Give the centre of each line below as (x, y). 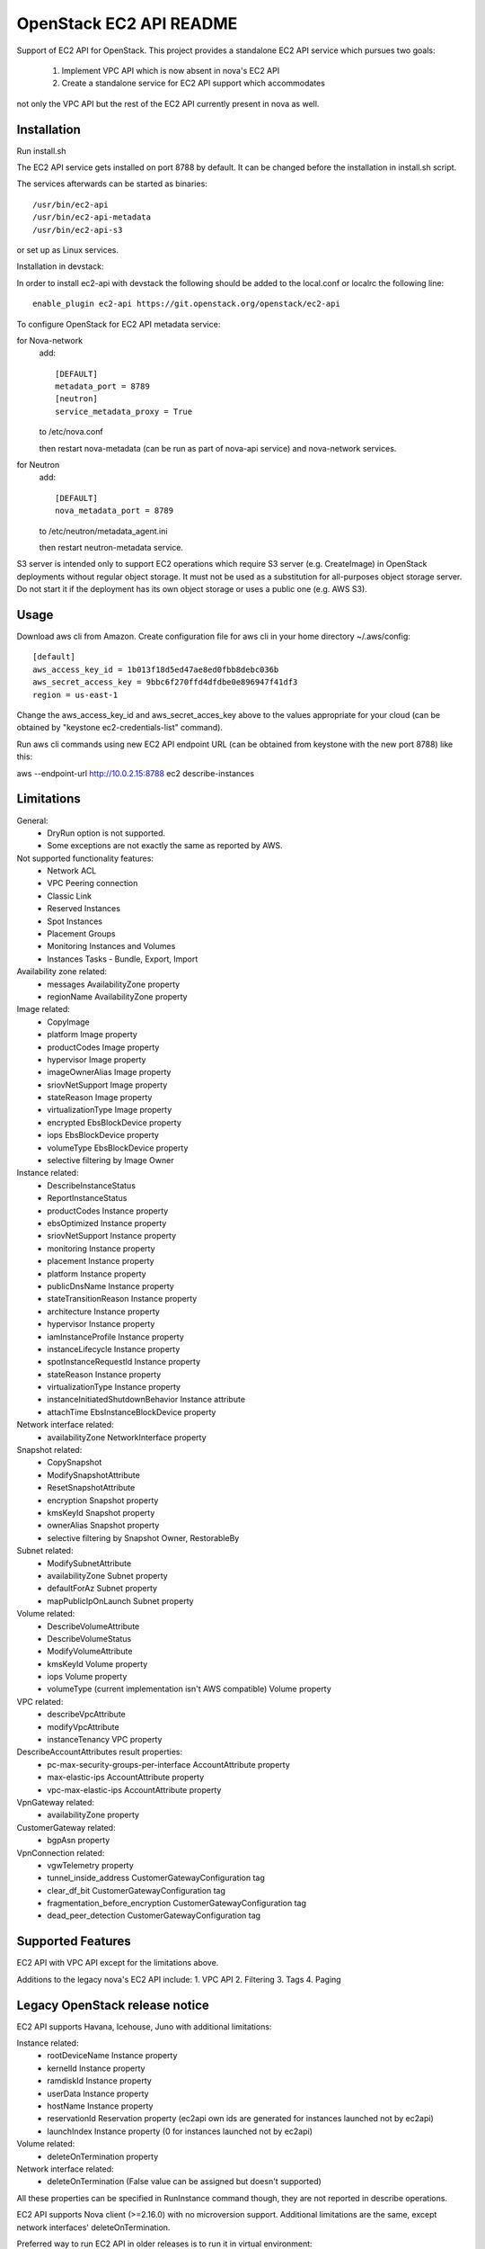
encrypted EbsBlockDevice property (114, 1122)
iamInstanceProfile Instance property (115, 1337)
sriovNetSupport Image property (107, 1085)
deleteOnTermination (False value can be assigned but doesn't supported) (185, 2182)
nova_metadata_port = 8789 (115, 511)
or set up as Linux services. (67, 250)
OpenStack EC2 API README (127, 23)
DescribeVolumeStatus (89, 1638)
